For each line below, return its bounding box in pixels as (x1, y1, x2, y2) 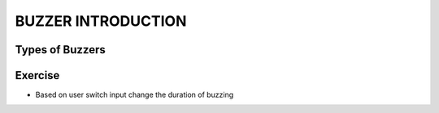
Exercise (15, 69, 60, 82)
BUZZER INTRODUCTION (15, 12, 187, 30)
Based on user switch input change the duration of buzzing (35, 90, 234, 100)
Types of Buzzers (15, 43, 106, 56)
